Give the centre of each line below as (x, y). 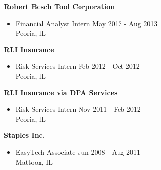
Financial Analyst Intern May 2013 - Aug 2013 (86, 23)
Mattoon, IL (34, 161)
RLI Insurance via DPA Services (61, 92)
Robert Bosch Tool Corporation (60, 6)
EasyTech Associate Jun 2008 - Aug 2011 (78, 151)
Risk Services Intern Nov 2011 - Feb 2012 (78, 109)
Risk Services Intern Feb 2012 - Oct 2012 (78, 66)
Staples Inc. (24, 135)
